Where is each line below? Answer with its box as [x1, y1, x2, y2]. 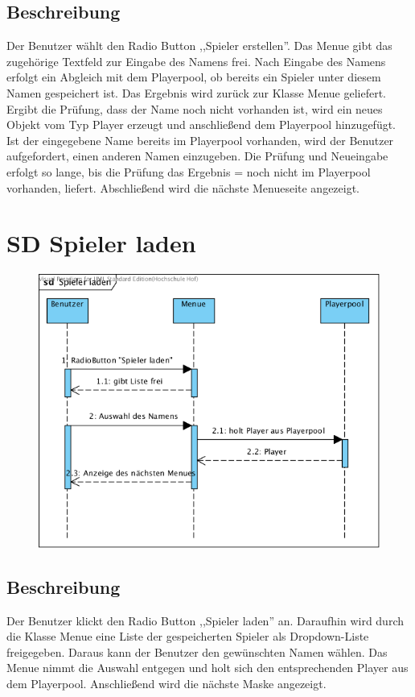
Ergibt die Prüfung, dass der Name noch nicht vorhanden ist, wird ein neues [6, 100, 383, 117]
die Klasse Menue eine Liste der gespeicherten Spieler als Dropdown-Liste [6, 628, 369, 645]
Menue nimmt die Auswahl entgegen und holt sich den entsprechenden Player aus [6, 659, 409, 676]
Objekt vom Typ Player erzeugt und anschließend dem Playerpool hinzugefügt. [6, 116, 397, 133]
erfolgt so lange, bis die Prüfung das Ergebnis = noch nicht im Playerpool [6, 163, 371, 180]
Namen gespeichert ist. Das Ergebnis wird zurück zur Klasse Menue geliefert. [6, 84, 386, 101]
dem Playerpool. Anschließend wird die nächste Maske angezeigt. [6, 675, 327, 692]
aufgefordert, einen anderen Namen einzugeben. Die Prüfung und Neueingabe [6, 147, 388, 164]
